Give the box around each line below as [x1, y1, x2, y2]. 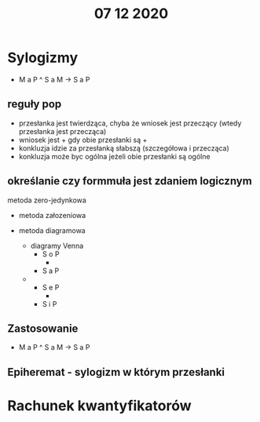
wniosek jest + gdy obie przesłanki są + [18, 135, 148, 144]
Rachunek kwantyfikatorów [7, 397, 192, 414]
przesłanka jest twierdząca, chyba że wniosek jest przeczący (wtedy [18, 118, 242, 128]
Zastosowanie [7, 322, 79, 335]
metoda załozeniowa [18, 210, 86, 220]
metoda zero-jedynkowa [7, 195, 87, 205]
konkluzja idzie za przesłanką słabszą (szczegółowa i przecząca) [18, 143, 229, 153]
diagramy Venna [30, 241, 84, 250]
